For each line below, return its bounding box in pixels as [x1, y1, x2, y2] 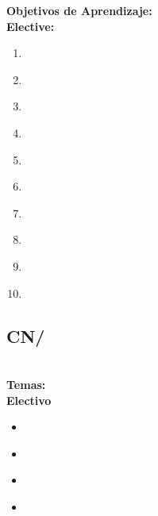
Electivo [6, 391, 52, 408]
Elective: [6, 17, 55, 34]
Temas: [6, 375, 46, 392]
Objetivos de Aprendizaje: [6, 2, 152, 18]
